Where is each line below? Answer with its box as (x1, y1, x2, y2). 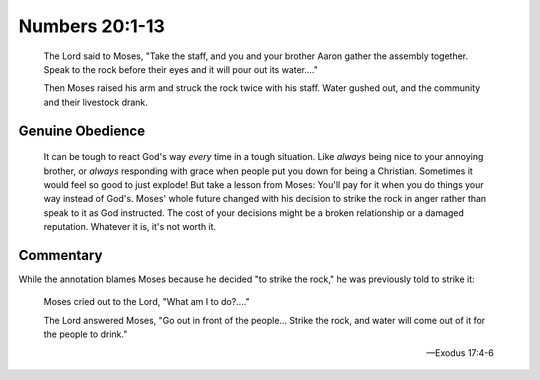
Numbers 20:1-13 (18, 15, 165, 37)
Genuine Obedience (18, 122, 145, 139)
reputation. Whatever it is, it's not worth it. (43, 221, 217, 233)
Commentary (18, 246, 103, 264)
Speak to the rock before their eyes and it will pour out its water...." (43, 63, 319, 75)
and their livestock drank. (43, 96, 149, 108)
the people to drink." (43, 328, 128, 340)
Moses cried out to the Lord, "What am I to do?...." (43, 296, 250, 308)
